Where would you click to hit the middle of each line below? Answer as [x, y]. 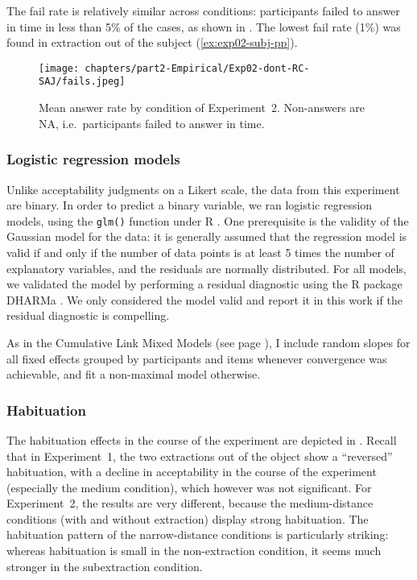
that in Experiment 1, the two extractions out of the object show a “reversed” [200, 456]
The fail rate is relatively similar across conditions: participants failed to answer [203, 10]
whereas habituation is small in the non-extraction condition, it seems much [194, 551]
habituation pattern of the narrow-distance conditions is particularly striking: [198, 534]
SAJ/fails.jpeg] [82, 82]
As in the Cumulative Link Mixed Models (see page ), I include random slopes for [208, 342]
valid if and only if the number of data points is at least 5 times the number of [200, 252]
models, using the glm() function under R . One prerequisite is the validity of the [208, 220]
